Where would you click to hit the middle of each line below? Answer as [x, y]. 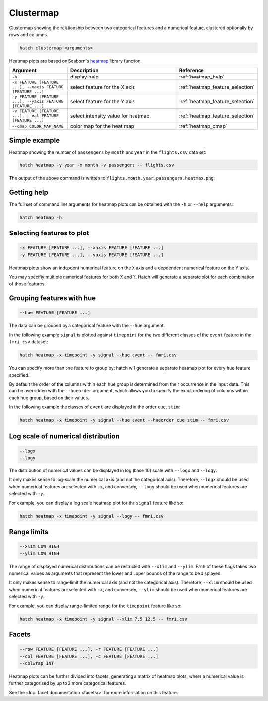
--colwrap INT [37, 663]
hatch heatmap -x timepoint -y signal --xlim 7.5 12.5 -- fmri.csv [103, 619]
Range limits [29, 532]
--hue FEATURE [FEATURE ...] [55, 313]
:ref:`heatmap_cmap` [203, 126]
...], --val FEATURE [35, 116]
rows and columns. [29, 34]
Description [84, 71]
